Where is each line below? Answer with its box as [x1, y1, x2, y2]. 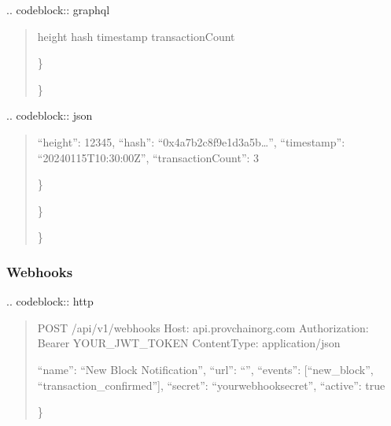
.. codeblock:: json [6, 107, 93, 124]
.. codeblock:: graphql [6, 2, 110, 17]
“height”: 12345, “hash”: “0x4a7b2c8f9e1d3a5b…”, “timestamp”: [37, 133, 345, 150]
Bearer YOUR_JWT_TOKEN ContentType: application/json [37, 335, 341, 351]
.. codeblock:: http [6, 293, 94, 309]
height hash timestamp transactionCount [37, 28, 235, 44]
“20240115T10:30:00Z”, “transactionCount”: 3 [37, 149, 260, 165]
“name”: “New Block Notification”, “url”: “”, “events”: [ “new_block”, [37, 361, 374, 377]
